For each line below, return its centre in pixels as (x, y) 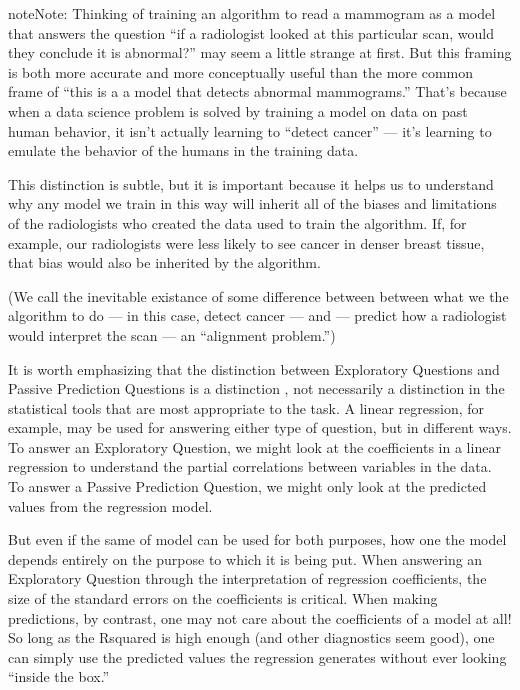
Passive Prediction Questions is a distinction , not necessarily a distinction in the (256, 388)
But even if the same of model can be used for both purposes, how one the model (257, 539)
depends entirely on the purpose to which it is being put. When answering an (245, 558)
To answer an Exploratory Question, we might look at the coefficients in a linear (254, 446)
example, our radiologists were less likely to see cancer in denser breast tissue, (246, 242)
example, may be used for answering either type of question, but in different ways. (260, 427)
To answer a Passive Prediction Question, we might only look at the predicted (247, 486)
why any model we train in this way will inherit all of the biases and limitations (252, 203)
